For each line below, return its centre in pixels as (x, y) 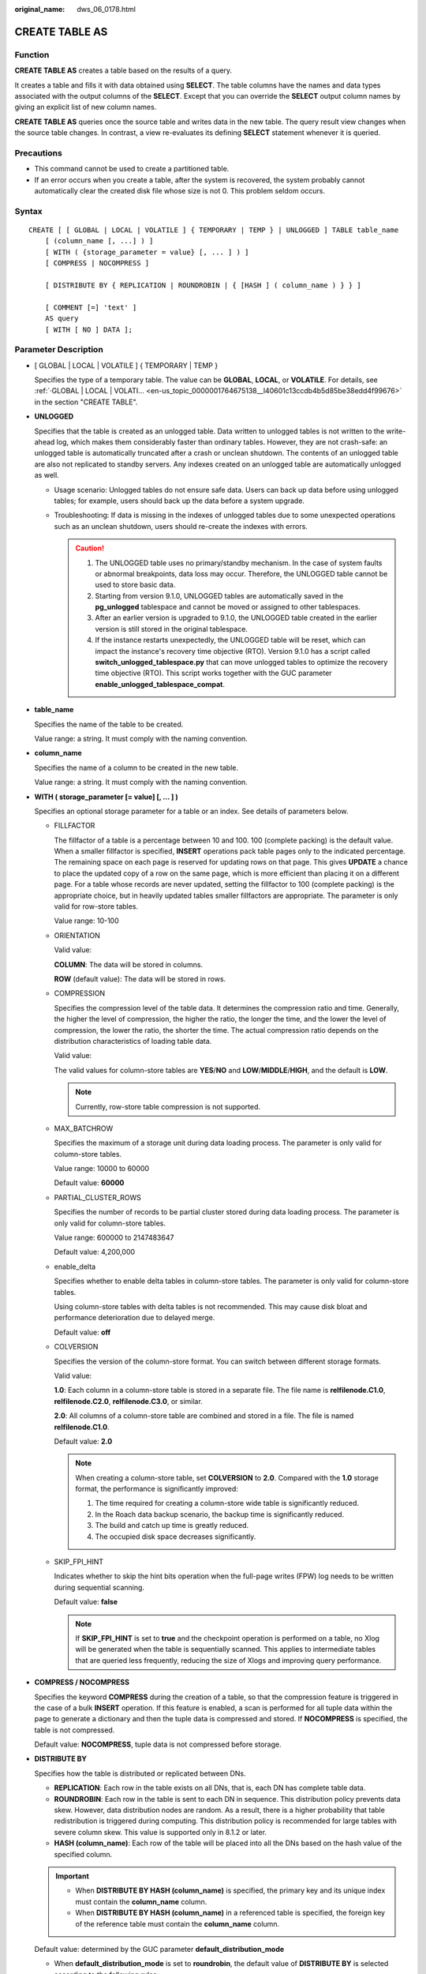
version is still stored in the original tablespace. (172, 629)
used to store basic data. (135, 585)
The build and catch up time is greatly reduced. (172, 1526)
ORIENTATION (77, 935)
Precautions (38, 152)
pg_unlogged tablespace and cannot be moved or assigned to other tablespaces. (228, 607)
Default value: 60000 (89, 1183)
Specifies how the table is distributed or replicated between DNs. (140, 1773)
